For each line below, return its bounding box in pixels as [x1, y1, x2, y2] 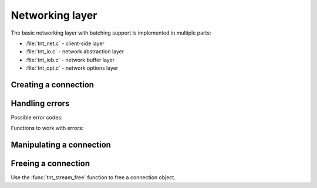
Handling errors [11, 98, 70, 108]
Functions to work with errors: [11, 125, 84, 132]
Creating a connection [11, 80, 94, 90]
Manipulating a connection [11, 140, 112, 150]
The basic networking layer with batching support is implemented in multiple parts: [11, 29, 211, 36]
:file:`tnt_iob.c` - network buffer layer [25, 56, 114, 63]
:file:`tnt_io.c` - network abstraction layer [25, 48, 124, 55]
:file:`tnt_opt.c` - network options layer [25, 64, 119, 71]
